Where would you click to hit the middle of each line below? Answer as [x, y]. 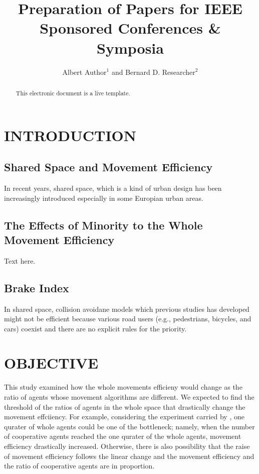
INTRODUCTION [70, 135]
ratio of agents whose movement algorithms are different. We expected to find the [129, 397]
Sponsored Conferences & [130, 28]
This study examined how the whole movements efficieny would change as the [123, 387]
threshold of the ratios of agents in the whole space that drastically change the [125, 406]
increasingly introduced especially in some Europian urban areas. [104, 198]
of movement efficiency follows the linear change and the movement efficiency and [129, 456]
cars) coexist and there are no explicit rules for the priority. [95, 328]
